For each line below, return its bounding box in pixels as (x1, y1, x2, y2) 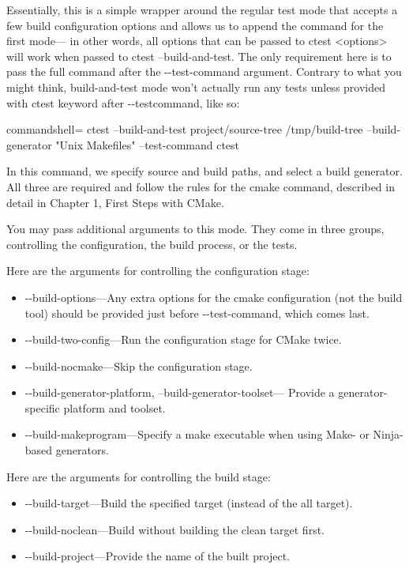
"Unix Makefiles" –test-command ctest (55, 136, 240, 153)
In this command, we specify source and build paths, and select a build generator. (6, 163, 403, 179)
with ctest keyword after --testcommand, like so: (6, 94, 240, 111)
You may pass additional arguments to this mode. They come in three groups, (6, 220, 385, 237)
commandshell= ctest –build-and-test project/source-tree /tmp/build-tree (6, 121, 363, 138)
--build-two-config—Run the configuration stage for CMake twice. (24, 331, 342, 348)
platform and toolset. (63, 399, 166, 416)
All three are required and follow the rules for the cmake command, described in (6, 178, 395, 194)
